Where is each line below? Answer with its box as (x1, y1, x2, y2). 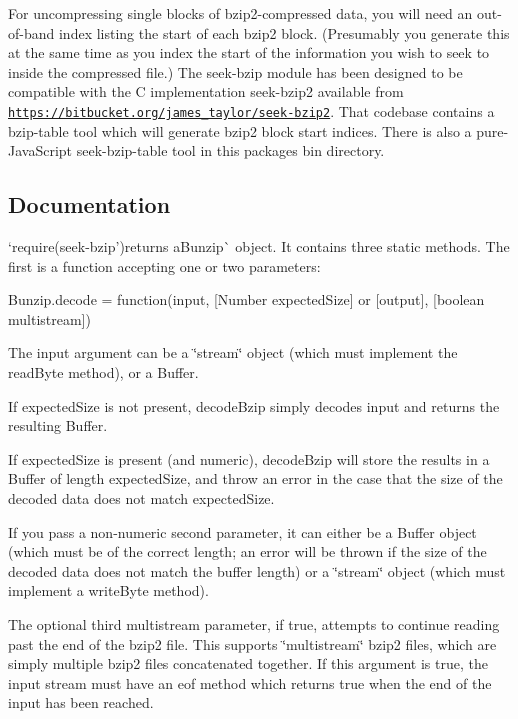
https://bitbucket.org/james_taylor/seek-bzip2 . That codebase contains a (8, 100, 495, 121)
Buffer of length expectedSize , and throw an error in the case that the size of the (8, 468, 503, 489)
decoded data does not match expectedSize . (8, 487, 275, 508)
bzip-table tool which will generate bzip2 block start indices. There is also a (8, 120, 472, 141)
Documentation (8, 189, 171, 220)
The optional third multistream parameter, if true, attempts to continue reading (8, 613, 500, 634)
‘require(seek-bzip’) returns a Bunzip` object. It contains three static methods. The (8, 236, 510, 257)
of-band (8, 22, 55, 43)
